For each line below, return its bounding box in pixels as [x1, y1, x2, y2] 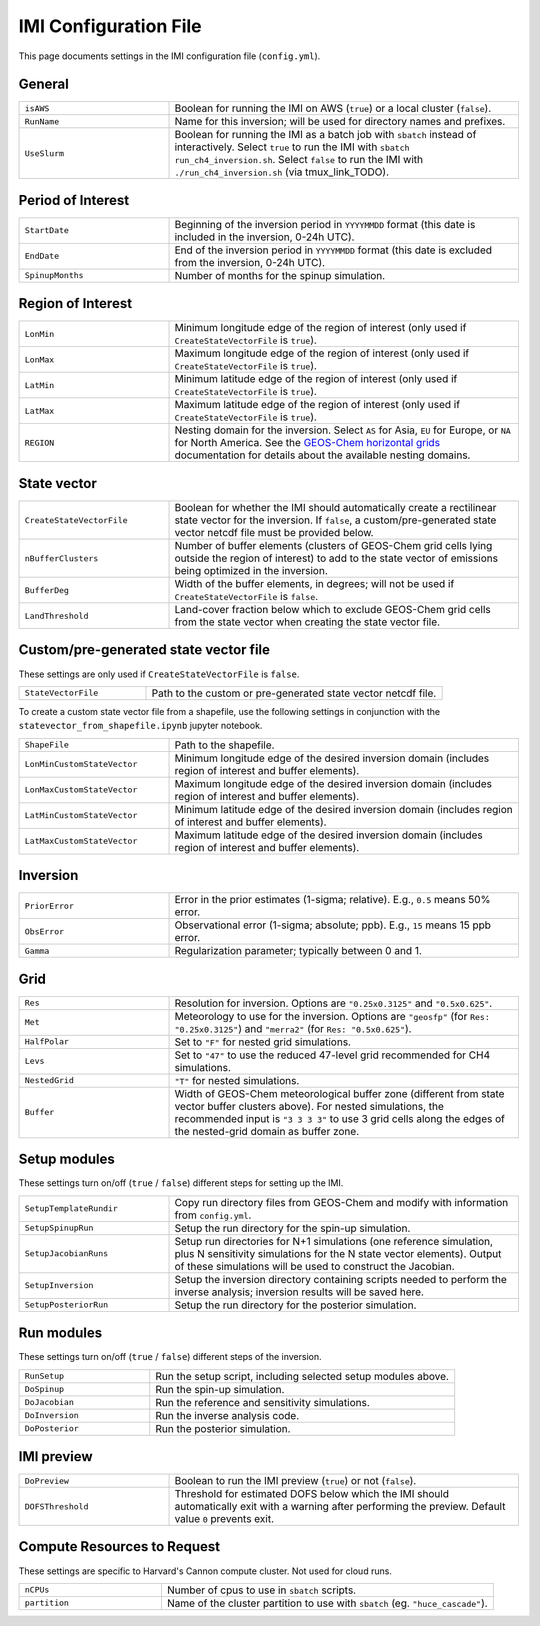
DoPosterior [24, 1423, 79, 1434]
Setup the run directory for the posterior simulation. [174, 1298, 417, 1312]
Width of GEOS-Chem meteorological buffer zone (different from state [174, 1086, 505, 1100]
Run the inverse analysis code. [155, 1408, 300, 1422]
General [18, 76, 70, 93]
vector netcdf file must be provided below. [174, 526, 374, 539]
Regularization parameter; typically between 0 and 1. [174, 944, 422, 958]
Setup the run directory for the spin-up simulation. [174, 1221, 411, 1235]
